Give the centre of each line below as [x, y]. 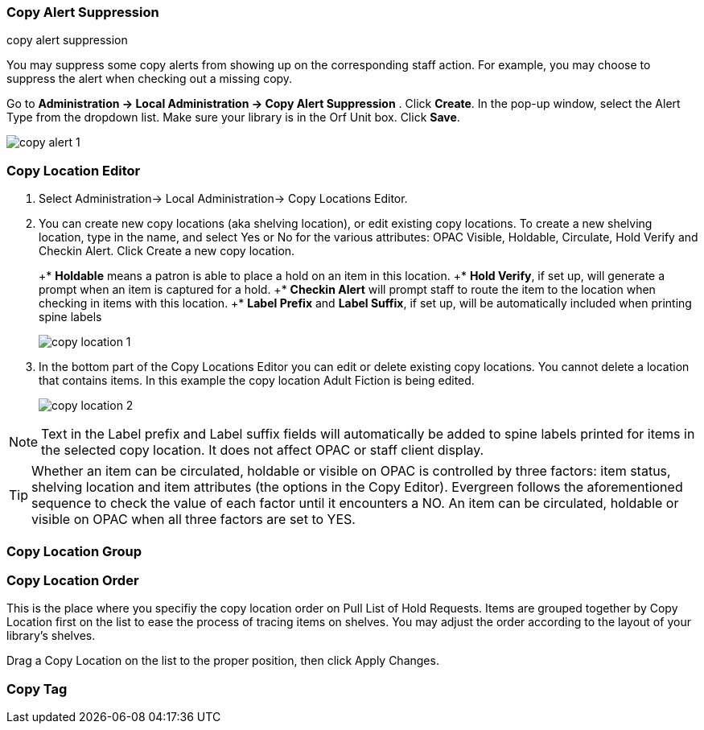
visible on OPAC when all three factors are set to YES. [193, 520]
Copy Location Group [74, 551]
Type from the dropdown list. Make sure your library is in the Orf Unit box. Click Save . [233, 118]
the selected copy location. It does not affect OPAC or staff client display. [263, 450]
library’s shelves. [51, 636]
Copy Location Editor [74, 170]
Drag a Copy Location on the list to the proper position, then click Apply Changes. [223, 661]
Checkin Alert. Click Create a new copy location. [167, 251]
